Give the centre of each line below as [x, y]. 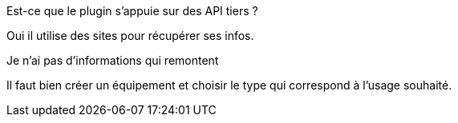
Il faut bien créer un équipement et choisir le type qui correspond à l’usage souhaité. [229, 85]
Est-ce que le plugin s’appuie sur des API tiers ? [132, 11]
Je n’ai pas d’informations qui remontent [113, 60]
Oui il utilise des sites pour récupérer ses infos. [130, 36]
